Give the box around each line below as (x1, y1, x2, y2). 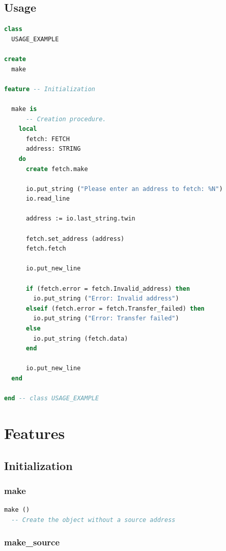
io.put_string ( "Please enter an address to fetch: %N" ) (25, 185, 223, 192)
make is (11, 105, 37, 113)
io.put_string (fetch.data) (33, 335, 128, 342)
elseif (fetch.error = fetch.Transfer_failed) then (25, 305, 205, 312)
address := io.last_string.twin (25, 215, 135, 223)
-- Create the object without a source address (11, 516, 176, 524)
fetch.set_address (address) (25, 235, 125, 242)
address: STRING (25, 145, 81, 153)
